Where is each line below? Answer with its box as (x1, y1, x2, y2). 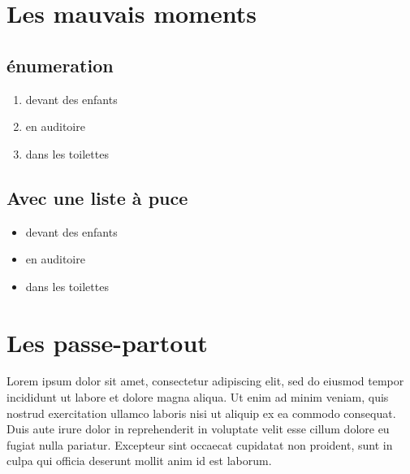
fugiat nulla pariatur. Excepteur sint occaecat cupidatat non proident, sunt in (6, 436, 393, 453)
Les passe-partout (6, 325, 208, 359)
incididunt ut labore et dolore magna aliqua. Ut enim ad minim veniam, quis (6, 389, 389, 406)
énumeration (6, 52, 114, 77)
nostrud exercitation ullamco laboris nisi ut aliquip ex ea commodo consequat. (6, 404, 396, 421)
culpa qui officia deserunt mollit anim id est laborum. (6, 452, 272, 469)
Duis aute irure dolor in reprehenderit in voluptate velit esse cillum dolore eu (6, 420, 390, 437)
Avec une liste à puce (6, 185, 188, 210)
